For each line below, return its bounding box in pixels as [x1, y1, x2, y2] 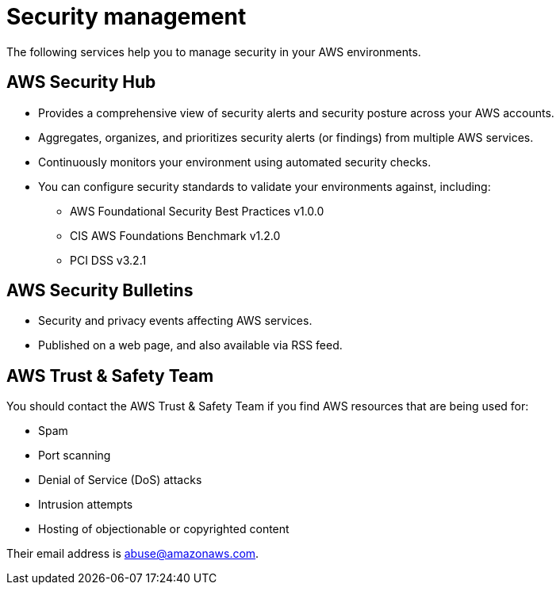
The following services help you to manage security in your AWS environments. [6, 44, 421, 59]
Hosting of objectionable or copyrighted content [38, 522, 290, 536]
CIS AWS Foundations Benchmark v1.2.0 [70, 228, 281, 242]
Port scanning [38, 448, 111, 463]
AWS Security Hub [6, 72, 156, 93]
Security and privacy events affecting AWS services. [38, 314, 313, 328]
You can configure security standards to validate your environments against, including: [38, 179, 491, 193]
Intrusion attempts [38, 498, 133, 512]
